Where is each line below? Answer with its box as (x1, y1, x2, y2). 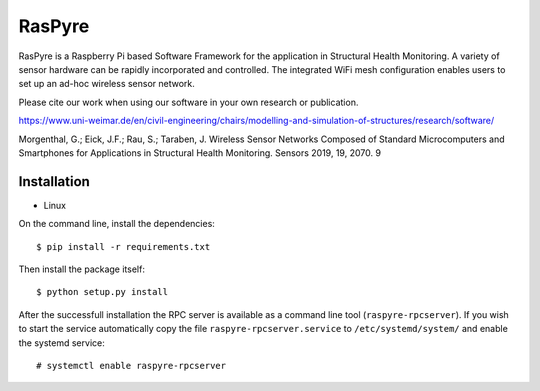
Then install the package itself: (18, 263, 145, 275)
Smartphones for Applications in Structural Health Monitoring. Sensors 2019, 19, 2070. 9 (18, 146, 382, 159)
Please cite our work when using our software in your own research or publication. (18, 96, 359, 108)
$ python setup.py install (36, 286, 169, 298)
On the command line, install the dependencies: (18, 218, 215, 230)
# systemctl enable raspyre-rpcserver (36, 360, 227, 371)
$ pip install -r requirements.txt (36, 241, 211, 252)
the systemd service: (18, 336, 105, 349)
